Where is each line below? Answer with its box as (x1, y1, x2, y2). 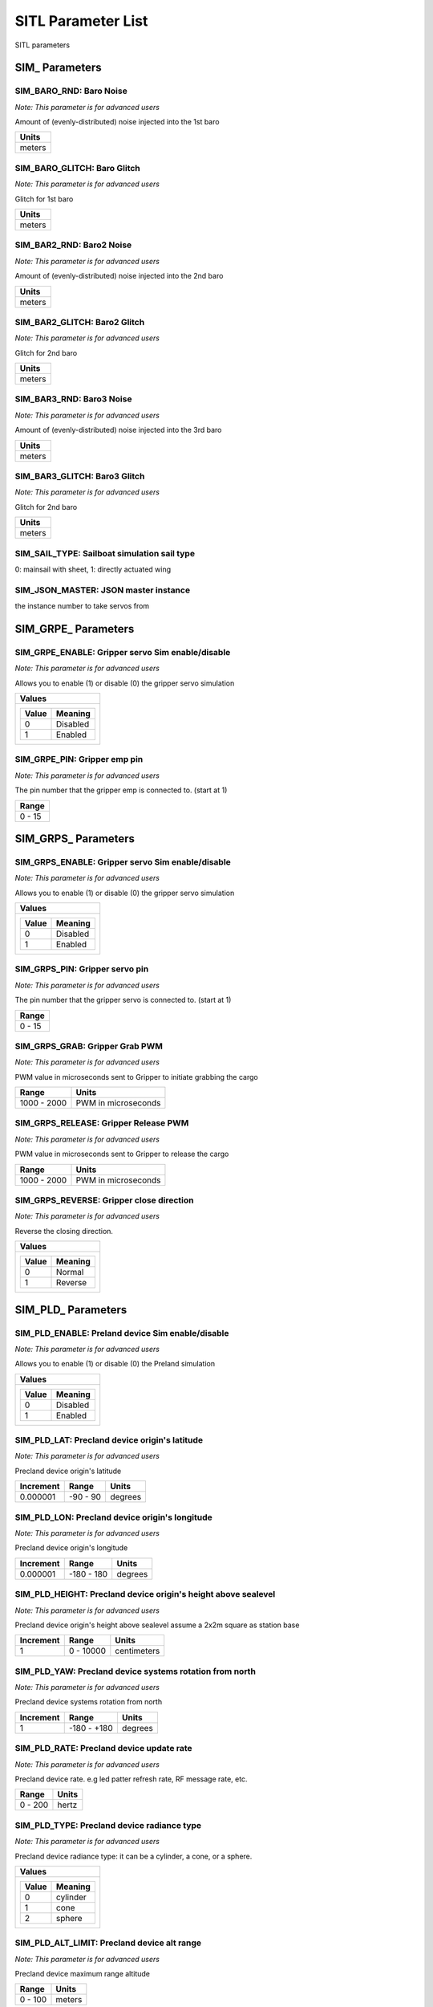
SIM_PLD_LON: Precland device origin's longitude (14, 1512, 212, 1523)
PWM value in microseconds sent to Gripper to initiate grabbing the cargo (14, 1072, 258, 1081)
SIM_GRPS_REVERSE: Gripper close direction (14, 1195, 194, 1206)
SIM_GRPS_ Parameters (14, 832, 136, 845)
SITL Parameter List (14, 12, 148, 30)
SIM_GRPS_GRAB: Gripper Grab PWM (14, 1040, 164, 1052)
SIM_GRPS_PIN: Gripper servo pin (14, 963, 149, 975)
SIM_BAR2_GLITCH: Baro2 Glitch (14, 316, 145, 328)
